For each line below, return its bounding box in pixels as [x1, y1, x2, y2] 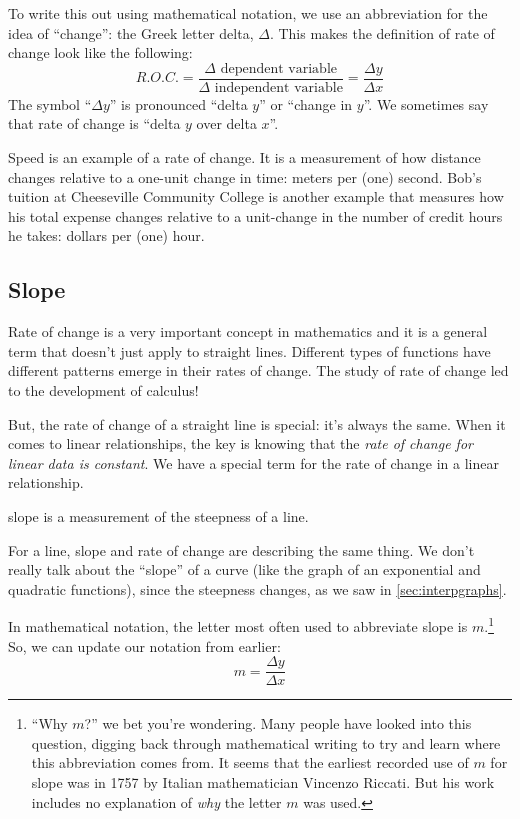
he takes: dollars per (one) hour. [8, 225, 205, 246]
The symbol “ [8, 93, 92, 114]
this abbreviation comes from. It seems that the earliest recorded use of [31, 752, 469, 773]
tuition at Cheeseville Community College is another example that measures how [8, 186, 504, 207]
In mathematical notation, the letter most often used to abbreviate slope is [8, 615, 468, 636]
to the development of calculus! [8, 379, 199, 400]
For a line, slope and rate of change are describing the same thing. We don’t [8, 539, 475, 560]
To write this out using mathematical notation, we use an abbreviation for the [8, 3, 488, 23]
